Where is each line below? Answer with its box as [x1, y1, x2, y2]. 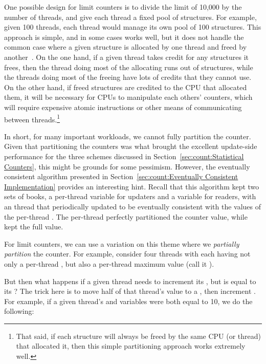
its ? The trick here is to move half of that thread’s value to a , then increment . [4, 286, 256, 296]
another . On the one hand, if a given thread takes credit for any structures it [4, 51, 249, 62]
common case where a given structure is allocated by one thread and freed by [4, 41, 247, 52]
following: [4, 306, 34, 316]
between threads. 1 [4, 112, 60, 124]
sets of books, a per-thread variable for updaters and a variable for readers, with [4, 191, 256, 202]
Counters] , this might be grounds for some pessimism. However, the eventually [4, 161, 250, 172]
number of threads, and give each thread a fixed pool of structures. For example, [4, 11, 257, 22]
